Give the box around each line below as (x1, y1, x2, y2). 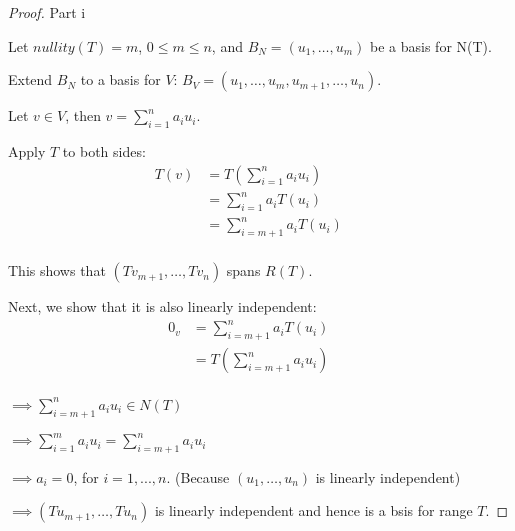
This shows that (8, 260, 106, 281)
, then (65, 105, 101, 126)
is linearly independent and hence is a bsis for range (154, 500, 473, 521)
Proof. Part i (8, 2, 86, 22)
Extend (8, 69, 53, 90)
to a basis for (80, 69, 161, 90)
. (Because (166, 466, 230, 487)
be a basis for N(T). (370, 35, 492, 56)
